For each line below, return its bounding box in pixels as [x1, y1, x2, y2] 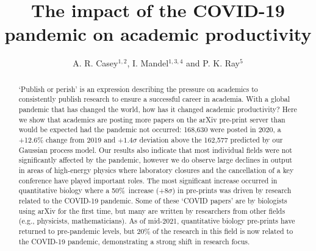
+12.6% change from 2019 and [18, 134, 116, 144]
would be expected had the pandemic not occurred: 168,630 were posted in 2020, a [18, 124, 281, 135]
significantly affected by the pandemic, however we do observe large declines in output [18, 155, 292, 165]
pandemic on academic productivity [4, 21, 312, 46]
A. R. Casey [73, 57, 118, 69]
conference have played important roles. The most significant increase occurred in [18, 175, 278, 185]
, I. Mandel [127, 57, 169, 69]
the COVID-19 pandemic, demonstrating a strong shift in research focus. [18, 236, 250, 246]
